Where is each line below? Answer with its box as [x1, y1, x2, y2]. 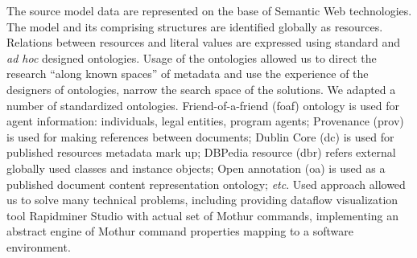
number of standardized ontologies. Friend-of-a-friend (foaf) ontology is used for [6, 96, 400, 113]
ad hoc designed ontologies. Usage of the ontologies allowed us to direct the [6, 49, 377, 66]
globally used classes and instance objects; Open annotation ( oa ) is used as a [6, 159, 386, 176]
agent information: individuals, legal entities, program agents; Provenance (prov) [6, 113, 404, 129]
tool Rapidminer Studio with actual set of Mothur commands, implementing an [6, 207, 398, 223]
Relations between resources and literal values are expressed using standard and [6, 34, 401, 51]
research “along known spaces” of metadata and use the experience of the [6, 65, 369, 82]
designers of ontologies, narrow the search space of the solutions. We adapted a [6, 80, 396, 97]
